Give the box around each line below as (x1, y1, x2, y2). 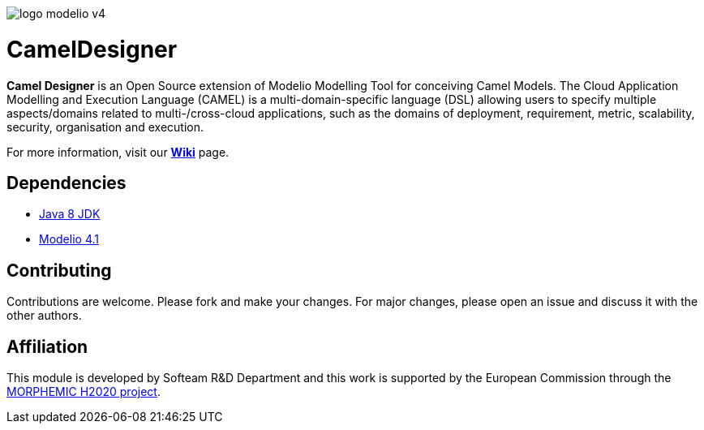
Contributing (6, 260, 112, 281)
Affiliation (6, 336, 88, 357)
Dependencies (6, 172, 127, 193)
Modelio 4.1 (39, 232, 99, 247)
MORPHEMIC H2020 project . (6, 385, 161, 399)
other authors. (6, 308, 82, 323)
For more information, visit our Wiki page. (6, 144, 230, 159)
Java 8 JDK (39, 207, 101, 221)
